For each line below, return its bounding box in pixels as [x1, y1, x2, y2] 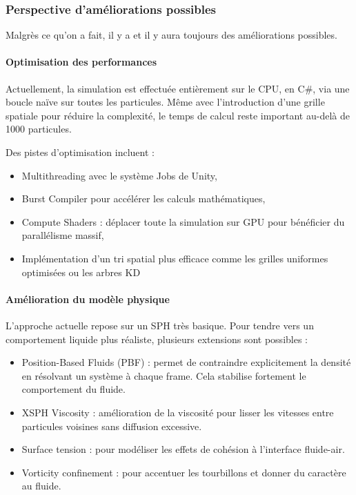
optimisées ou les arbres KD [21, 264, 141, 279]
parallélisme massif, [21, 228, 104, 242]
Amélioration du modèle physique [6, 291, 170, 306]
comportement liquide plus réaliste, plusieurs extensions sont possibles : [6, 331, 308, 346]
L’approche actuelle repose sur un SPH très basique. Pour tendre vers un [6, 318, 314, 332]
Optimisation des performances [6, 55, 157, 69]
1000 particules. [6, 122, 72, 136]
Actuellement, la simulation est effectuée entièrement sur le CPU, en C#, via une [6, 81, 350, 95]
